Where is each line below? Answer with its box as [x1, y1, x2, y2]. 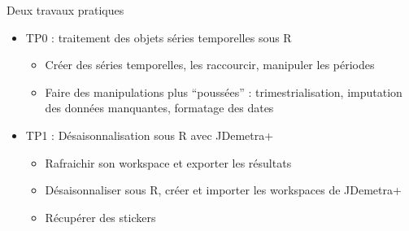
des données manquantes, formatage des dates [45, 99, 274, 116]
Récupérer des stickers [45, 208, 156, 225]
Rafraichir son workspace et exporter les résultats [45, 154, 292, 171]
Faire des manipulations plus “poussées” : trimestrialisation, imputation [45, 83, 402, 100]
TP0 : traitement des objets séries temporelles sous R [25, 28, 292, 46]
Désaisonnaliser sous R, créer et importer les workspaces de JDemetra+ [45, 181, 402, 198]
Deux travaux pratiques [7, 2, 124, 18]
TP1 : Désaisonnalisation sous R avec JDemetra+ [25, 126, 274, 143]
